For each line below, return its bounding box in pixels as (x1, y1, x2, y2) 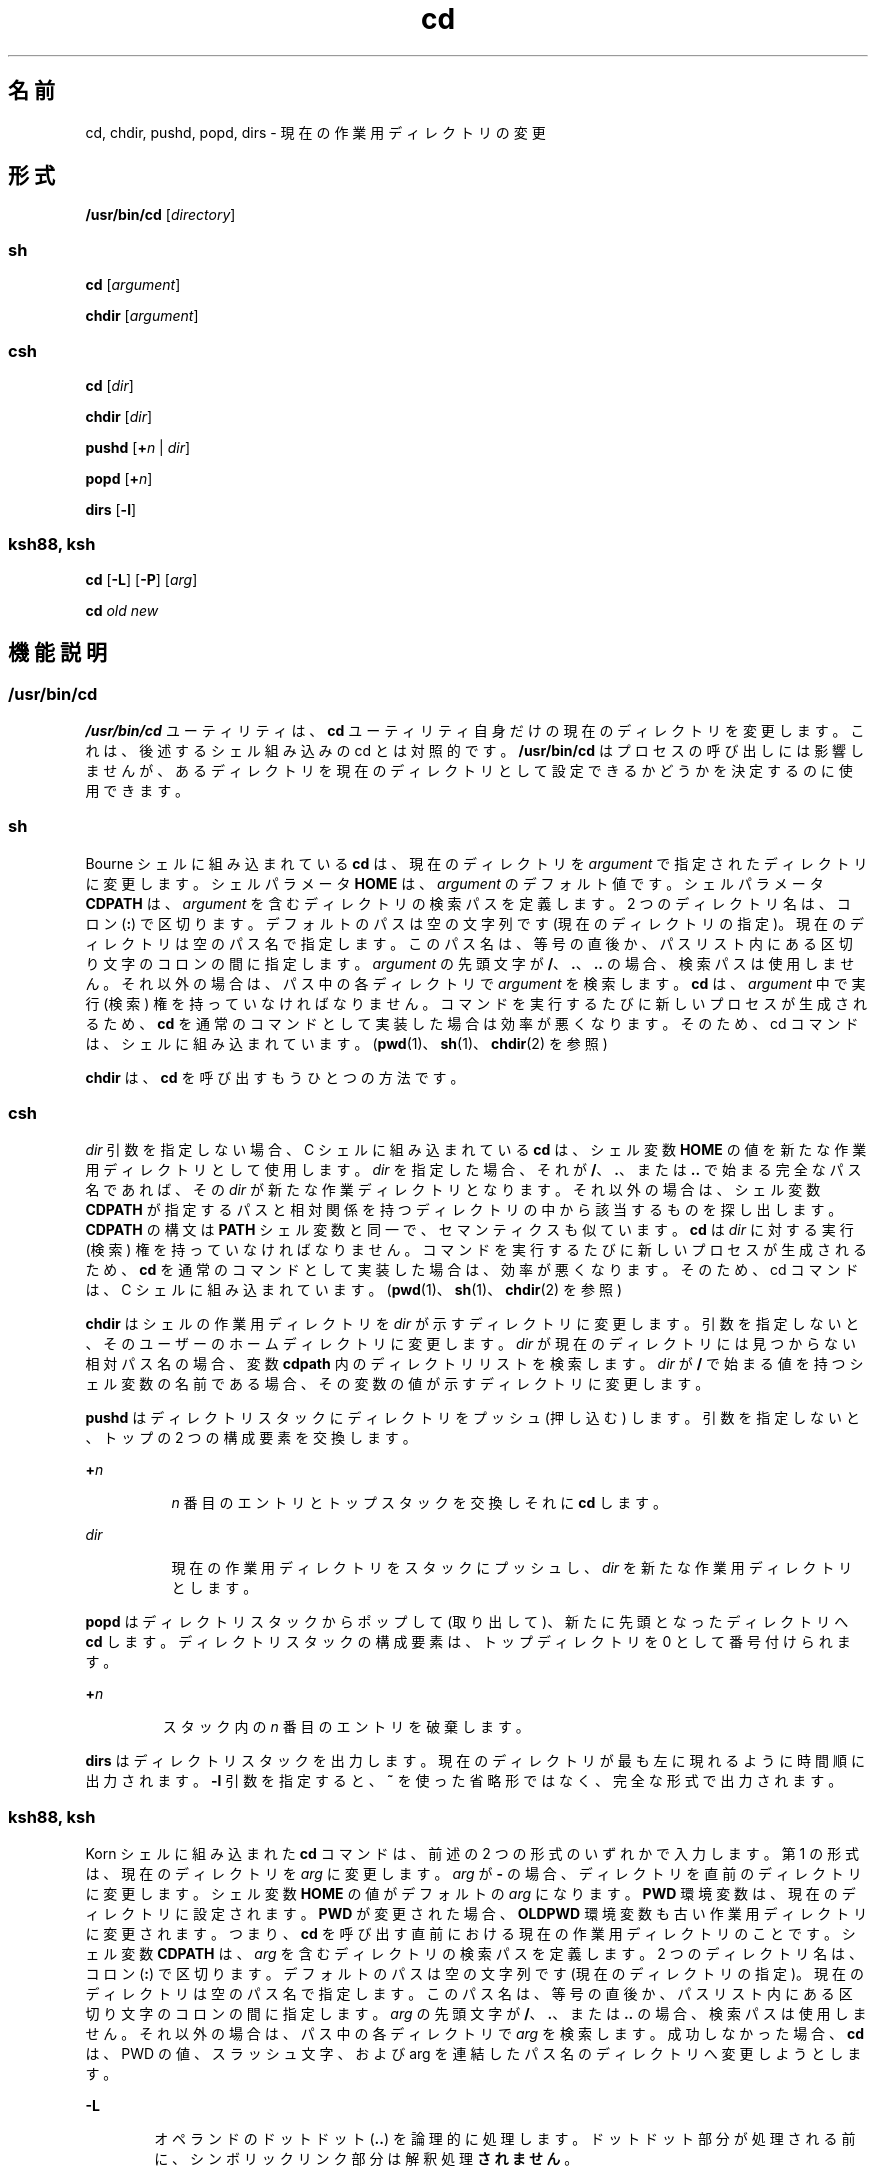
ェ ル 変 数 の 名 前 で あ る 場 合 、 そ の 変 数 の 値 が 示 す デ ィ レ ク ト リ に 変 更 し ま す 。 (85, 1375, 710, 1393)
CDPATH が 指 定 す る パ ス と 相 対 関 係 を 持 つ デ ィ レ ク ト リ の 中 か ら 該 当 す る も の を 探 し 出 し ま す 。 (85, 1201, 843, 1219)
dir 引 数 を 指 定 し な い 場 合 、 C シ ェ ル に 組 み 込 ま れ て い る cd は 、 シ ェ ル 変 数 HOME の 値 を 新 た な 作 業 (85, 1141, 867, 1159)
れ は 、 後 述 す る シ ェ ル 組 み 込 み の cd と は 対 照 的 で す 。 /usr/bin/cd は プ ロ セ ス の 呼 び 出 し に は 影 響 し (85, 741, 865, 759)
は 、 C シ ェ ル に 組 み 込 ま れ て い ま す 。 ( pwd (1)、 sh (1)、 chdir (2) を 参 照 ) (85, 1281, 623, 1299)
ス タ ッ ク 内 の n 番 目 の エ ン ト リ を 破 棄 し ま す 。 (162, 1718, 530, 1736)
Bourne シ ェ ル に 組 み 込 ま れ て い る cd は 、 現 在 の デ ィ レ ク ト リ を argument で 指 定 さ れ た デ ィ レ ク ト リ (85, 854, 868, 872)
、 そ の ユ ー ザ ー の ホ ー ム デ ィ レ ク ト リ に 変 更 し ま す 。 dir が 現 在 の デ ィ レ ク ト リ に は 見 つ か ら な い (85, 1335, 857, 1353)
